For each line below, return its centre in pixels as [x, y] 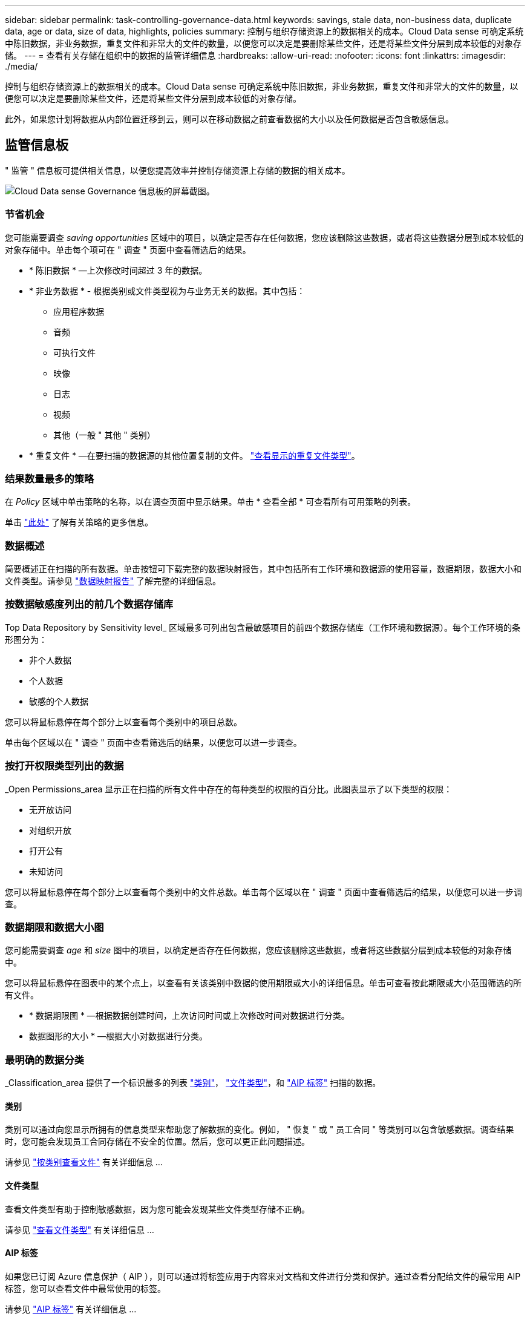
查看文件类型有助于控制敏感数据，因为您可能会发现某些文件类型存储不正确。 [157, 1209]
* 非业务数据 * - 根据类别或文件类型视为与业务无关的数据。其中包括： [167, 291]
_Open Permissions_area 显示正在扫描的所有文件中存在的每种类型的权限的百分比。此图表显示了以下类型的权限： [229, 789]
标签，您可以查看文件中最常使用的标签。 [85, 1288]
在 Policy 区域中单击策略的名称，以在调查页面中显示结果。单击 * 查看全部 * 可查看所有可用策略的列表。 [211, 502]
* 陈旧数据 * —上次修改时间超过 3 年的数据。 [118, 270]
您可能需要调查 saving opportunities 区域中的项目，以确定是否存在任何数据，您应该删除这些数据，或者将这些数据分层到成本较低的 [264, 237]
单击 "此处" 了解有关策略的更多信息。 [79, 522]
